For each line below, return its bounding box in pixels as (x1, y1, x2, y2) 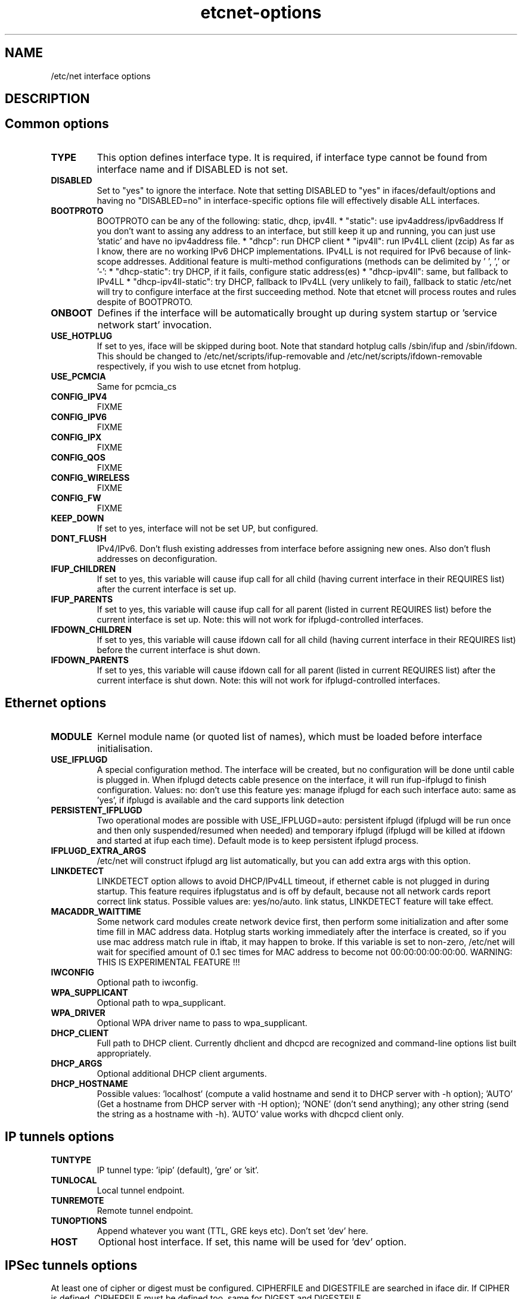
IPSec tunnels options (5, 1257, 138, 1273)
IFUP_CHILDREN (51, 563, 116, 574)
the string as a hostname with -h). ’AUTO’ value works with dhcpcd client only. (97, 1108, 404, 1119)
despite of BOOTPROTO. (97, 296, 193, 307)
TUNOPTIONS (51, 1215, 107, 1226)
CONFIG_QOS (51, 452, 105, 462)
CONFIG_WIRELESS (51, 472, 130, 483)
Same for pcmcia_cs (97, 381, 177, 391)
